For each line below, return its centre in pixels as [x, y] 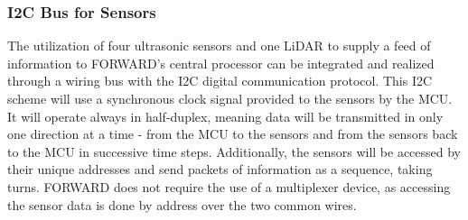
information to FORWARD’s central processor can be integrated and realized [221, 63]
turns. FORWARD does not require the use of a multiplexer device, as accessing [229, 186]
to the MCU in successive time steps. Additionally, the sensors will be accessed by [234, 151]
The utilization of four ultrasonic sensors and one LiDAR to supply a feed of [219, 46]
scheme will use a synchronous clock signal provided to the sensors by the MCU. [230, 98]
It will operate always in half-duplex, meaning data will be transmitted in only [225, 116]
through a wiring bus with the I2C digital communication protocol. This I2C [220, 81]
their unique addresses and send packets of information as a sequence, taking [220, 169]
